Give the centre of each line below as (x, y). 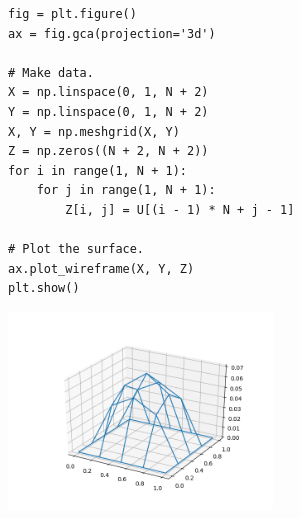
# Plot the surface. (76, 249)
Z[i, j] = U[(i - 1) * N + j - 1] (180, 209)
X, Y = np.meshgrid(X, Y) (94, 131)
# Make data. (51, 72)
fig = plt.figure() (72, 14)
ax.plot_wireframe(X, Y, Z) (101, 268)
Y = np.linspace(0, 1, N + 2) (108, 111)
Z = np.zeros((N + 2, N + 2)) (108, 151)
